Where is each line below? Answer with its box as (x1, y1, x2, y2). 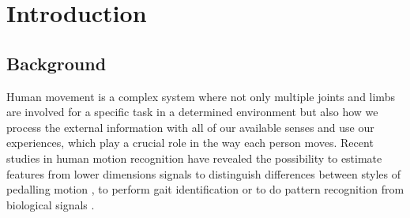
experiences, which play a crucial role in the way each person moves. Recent (6, 134, 374, 151)
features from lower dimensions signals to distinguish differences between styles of (6, 165, 401, 182)
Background (6, 51, 107, 75)
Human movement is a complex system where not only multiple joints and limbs (6, 88, 395, 104)
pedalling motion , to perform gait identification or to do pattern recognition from (6, 181, 404, 197)
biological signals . (6, 196, 95, 212)
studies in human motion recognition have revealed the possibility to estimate (6, 149, 382, 166)
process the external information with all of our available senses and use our (6, 118, 374, 135)
